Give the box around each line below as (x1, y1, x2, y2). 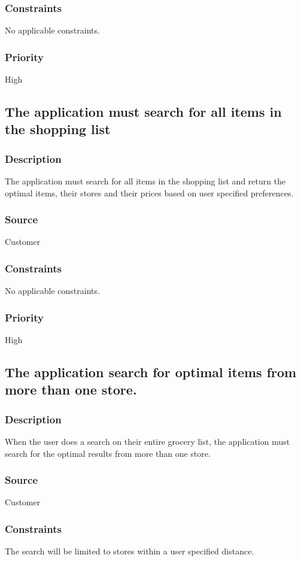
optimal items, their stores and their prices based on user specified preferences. (5, 186, 294, 199)
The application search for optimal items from (5, 363, 297, 381)
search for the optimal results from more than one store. (5, 447, 211, 459)
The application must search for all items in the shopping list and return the (5, 175, 286, 187)
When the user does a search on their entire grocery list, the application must (5, 435, 290, 448)
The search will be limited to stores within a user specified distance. (5, 545, 254, 557)
